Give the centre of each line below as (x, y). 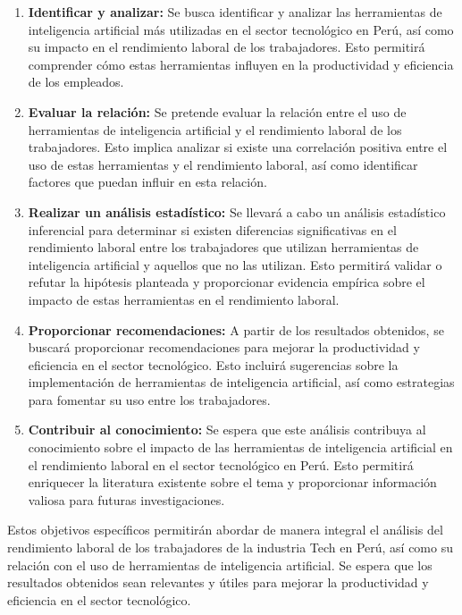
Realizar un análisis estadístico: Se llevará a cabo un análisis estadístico (237, 211)
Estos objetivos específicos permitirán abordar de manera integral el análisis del (225, 530)
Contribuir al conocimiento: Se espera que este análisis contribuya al (227, 430)
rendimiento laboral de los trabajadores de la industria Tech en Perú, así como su (230, 548)
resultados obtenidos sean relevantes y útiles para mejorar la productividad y (218, 582)
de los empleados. (76, 82)
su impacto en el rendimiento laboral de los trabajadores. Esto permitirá (227, 47)
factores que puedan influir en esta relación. (147, 182)
